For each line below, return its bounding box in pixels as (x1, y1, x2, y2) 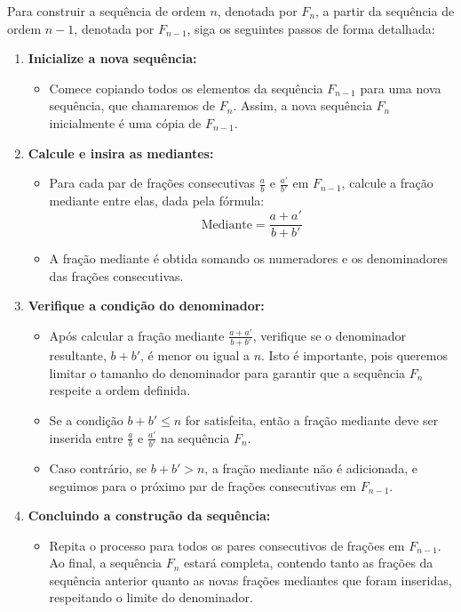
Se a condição (49, 411, 123, 429)
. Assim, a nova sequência (233, 96, 372, 115)
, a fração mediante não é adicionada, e (204, 458, 417, 477)
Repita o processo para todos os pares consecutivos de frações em (49, 535, 405, 554)
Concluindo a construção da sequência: (28, 506, 271, 525)
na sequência (160, 428, 230, 447)
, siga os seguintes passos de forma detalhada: (187, 19, 435, 37)
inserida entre (49, 428, 123, 447)
